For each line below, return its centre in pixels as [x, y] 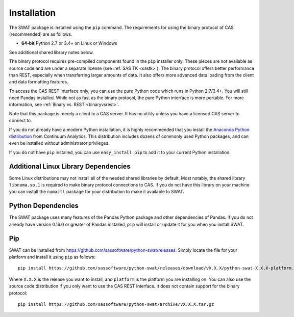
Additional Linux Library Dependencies [70, 166]
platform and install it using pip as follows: [52, 257]
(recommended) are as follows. [41, 34]
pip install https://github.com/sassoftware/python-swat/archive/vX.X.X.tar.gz [116, 304]
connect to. [21, 121]
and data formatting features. [39, 82]
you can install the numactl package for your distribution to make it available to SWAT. [97, 192]
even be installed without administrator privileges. [59, 143]
